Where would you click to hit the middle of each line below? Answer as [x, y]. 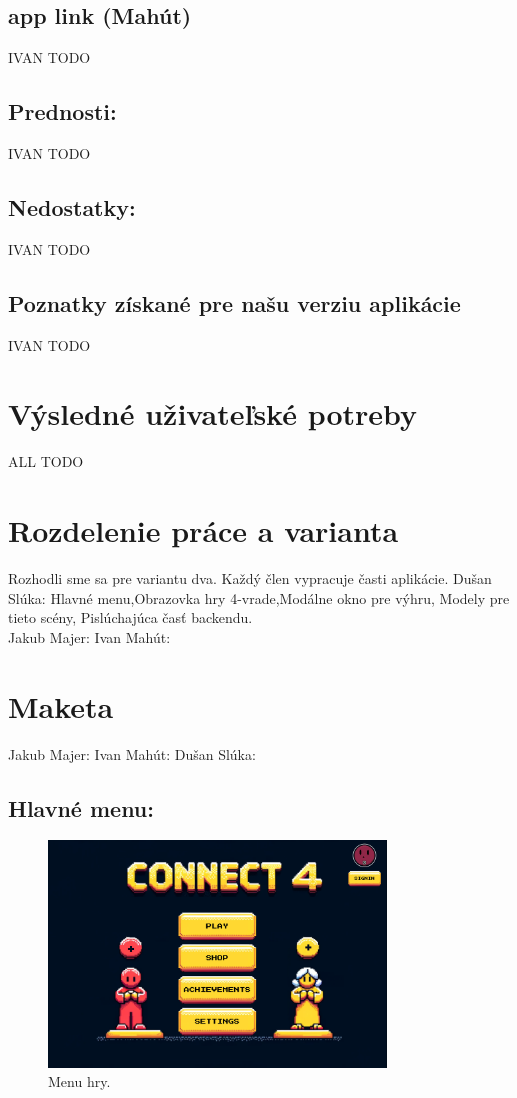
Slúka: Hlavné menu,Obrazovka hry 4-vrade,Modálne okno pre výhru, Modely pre [259, 597]
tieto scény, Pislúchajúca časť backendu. [130, 617]
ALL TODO [46, 461]
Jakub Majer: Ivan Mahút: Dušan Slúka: [132, 753]
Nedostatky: [72, 206]
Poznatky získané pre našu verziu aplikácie [234, 302]
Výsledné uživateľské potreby [213, 413]
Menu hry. [79, 1081]
